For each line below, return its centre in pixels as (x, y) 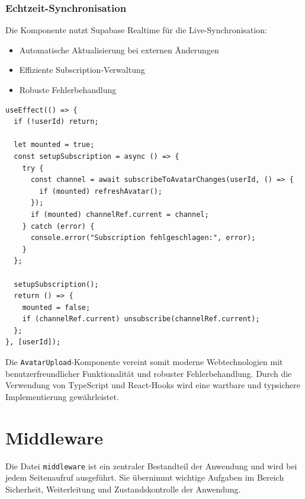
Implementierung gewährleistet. (62, 396)
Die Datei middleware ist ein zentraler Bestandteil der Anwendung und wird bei (151, 466)
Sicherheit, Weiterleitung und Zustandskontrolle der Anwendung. (123, 489)
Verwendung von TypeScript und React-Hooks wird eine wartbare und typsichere (153, 385)
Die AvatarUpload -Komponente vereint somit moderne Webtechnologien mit (144, 362)
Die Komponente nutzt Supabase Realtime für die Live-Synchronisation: (136, 30)
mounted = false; (56, 307)
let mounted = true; (54, 145)
